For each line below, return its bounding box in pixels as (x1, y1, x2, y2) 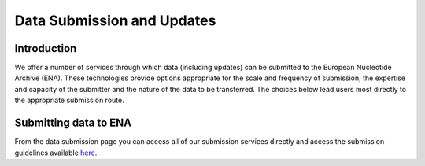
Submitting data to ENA (14, 116, 132, 130)
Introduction (14, 42, 77, 55)
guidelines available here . (14, 148, 98, 157)
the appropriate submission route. (14, 95, 125, 105)
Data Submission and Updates (14, 12, 216, 29)
